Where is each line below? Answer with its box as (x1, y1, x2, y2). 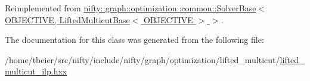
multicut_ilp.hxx (5, 65, 67, 77)
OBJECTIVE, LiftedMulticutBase (5, 13, 130, 26)
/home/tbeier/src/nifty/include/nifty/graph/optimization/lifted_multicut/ (5, 53, 280, 66)
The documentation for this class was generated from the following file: (5, 33, 264, 46)
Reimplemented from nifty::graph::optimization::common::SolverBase (5, 2, 256, 14)
